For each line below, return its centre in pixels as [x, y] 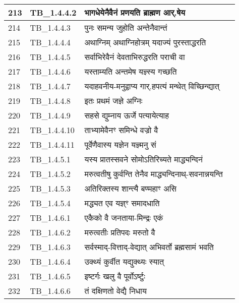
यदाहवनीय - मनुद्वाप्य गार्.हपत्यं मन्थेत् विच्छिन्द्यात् [152, 86]
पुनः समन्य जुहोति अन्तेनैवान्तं [126, 27]
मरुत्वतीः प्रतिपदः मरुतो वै [120, 232]
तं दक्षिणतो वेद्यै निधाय [115, 291]
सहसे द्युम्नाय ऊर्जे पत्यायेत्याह [127, 115]
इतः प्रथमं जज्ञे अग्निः [113, 101]
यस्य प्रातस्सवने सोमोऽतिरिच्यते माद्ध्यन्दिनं [143, 159]
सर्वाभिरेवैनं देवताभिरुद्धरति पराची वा [135, 57]
